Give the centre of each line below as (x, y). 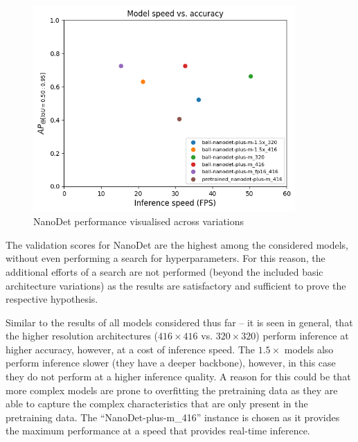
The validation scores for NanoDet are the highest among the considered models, (177, 244)
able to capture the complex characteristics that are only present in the (157, 404)
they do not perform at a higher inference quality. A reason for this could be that (178, 377)
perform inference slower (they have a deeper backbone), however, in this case (171, 363)
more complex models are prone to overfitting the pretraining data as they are (172, 390)
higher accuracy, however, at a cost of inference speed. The (130, 349)
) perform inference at (302, 336)
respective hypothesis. (52, 299)
